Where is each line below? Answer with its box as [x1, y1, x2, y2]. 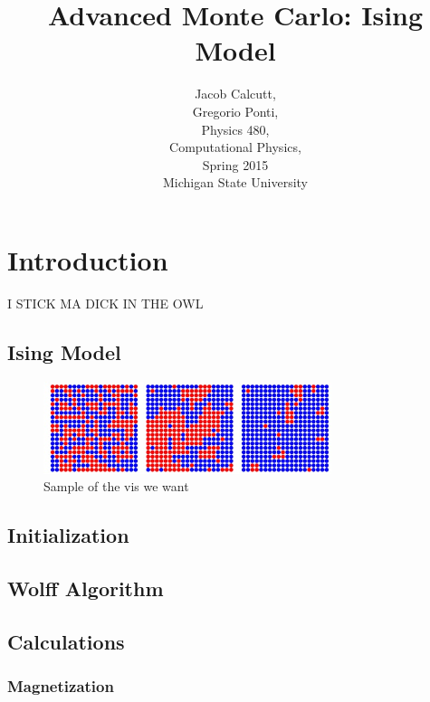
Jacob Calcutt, [195, 84, 276, 103]
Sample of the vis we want [43, 477, 189, 496]
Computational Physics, [169, 138, 301, 157]
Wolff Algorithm [7, 574, 164, 602]
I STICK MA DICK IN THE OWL [7, 293, 204, 312]
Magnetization [7, 675, 114, 697]
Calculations [7, 627, 125, 655]
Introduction [7, 241, 168, 278]
